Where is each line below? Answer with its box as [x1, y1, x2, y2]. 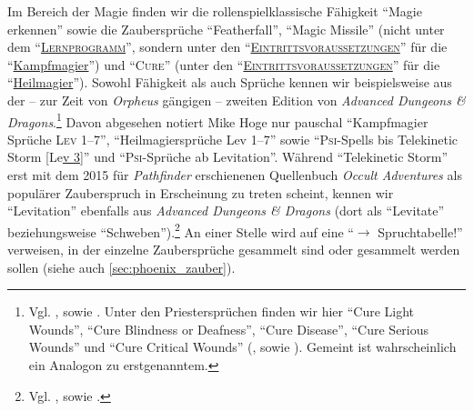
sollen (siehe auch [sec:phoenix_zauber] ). [7, 257, 236, 276]
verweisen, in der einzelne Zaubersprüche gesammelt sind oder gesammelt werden [7, 240, 460, 259]
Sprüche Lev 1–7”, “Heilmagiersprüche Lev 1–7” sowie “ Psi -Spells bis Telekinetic [7, 129, 459, 148]
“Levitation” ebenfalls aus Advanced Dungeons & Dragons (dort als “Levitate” [7, 201, 445, 220]
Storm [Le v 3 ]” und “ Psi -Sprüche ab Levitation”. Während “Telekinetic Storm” [7, 147, 449, 166]
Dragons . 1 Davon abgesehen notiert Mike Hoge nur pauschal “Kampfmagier [7, 109, 429, 131]
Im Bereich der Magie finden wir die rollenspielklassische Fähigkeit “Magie [7, 2, 422, 20]
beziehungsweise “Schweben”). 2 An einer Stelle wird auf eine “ [7, 219, 354, 241]
